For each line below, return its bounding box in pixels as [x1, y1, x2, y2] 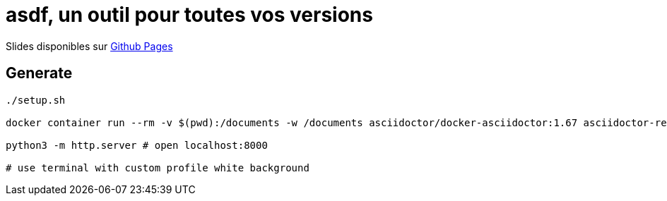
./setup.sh [6, 94, 66, 106]
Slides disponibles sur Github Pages [6, 39, 173, 52]
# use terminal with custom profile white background [6, 162, 309, 173]
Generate [6, 64, 73, 83]
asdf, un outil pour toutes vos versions [6, 3, 373, 27]
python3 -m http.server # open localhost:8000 [6, 139, 268, 151]
